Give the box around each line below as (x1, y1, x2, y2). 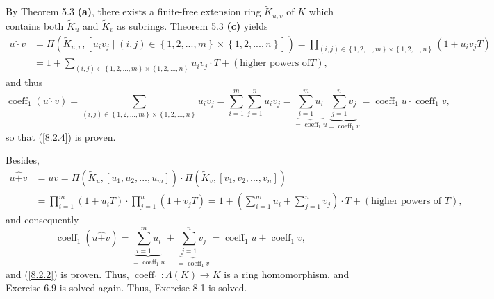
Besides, (6, 153, 40, 167)
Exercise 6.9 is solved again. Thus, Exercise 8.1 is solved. (6, 280, 247, 295)
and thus (6, 75, 43, 89)
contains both (6, 18, 64, 33)
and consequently (6, 212, 79, 227)
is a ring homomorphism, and (224, 266, 349, 281)
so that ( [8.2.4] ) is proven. (6, 129, 116, 144)
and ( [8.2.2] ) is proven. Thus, (6, 266, 129, 281)
